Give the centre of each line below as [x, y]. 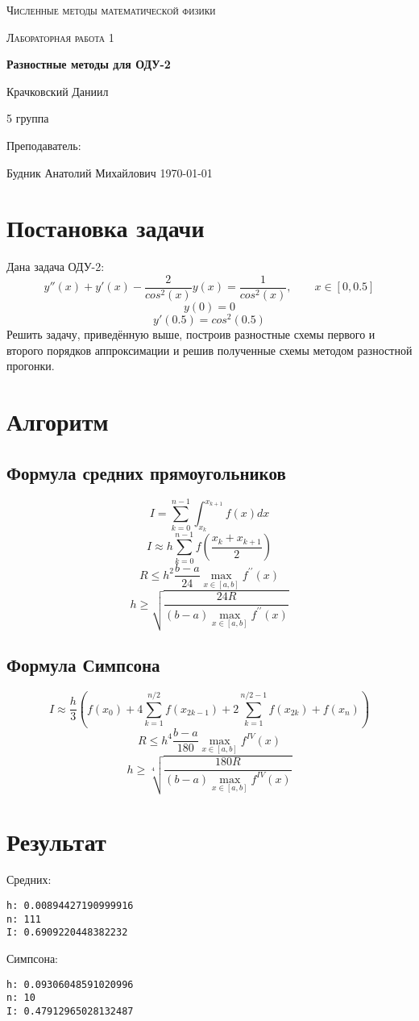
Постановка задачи [106, 228]
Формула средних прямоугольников [146, 472]
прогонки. [31, 366]
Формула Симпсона [83, 664]
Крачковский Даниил [58, 91]
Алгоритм [58, 421]
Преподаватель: [44, 145]
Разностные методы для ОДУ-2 [89, 64]
